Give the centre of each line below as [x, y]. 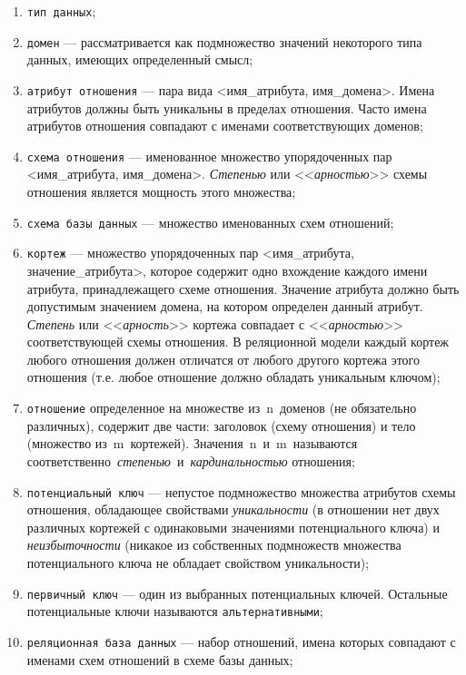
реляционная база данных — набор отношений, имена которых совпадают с [241, 641]
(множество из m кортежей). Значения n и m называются [192, 443]
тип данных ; [61, 11]
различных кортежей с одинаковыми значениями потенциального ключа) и [233, 527]
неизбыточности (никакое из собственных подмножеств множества [214, 545]
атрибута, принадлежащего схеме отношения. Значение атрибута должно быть [243, 288]
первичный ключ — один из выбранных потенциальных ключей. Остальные [237, 593]
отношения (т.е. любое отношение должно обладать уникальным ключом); [233, 377]
